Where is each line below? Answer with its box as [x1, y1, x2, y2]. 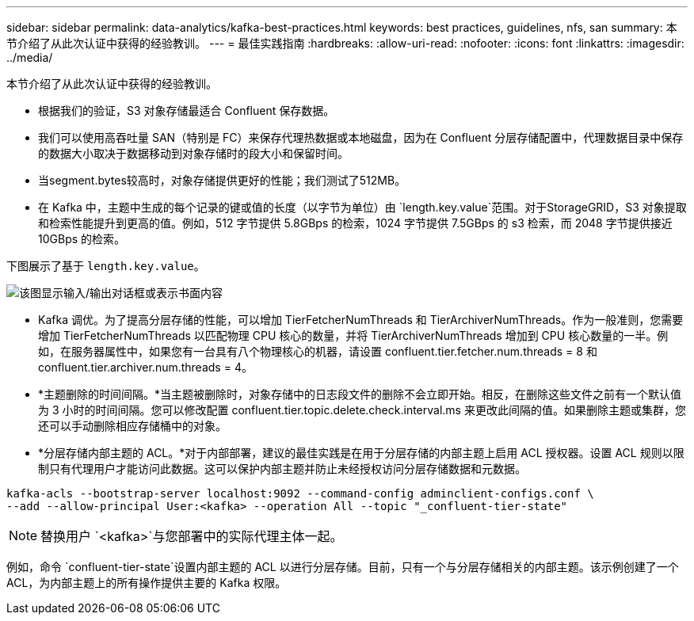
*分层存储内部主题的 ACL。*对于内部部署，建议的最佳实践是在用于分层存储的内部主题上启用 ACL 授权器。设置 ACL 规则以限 [38, 446, 684, 459]
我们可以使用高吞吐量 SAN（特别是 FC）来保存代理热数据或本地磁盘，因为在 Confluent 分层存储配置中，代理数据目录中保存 [38, 131, 684, 144]
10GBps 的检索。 [38, 232, 126, 246]
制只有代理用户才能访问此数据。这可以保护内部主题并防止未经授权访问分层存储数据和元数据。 [38, 462, 526, 475]
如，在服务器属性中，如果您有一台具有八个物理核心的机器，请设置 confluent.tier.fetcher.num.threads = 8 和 [38, 345, 597, 358]
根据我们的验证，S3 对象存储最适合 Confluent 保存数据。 [38, 104, 335, 117]
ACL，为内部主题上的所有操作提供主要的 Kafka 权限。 [6, 576, 287, 589]
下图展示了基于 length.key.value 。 [6, 259, 205, 272]
